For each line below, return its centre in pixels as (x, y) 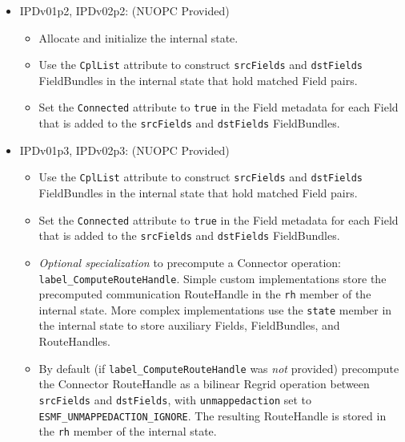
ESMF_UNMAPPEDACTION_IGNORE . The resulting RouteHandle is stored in (213, 415)
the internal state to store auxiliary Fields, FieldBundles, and (189, 325)
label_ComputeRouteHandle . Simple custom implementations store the (213, 278)
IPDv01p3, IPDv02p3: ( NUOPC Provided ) (124, 150)
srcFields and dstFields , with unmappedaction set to (175, 399)
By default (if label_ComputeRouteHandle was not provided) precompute (219, 368)
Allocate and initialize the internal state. (138, 37)
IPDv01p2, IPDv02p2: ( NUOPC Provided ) (124, 10)
